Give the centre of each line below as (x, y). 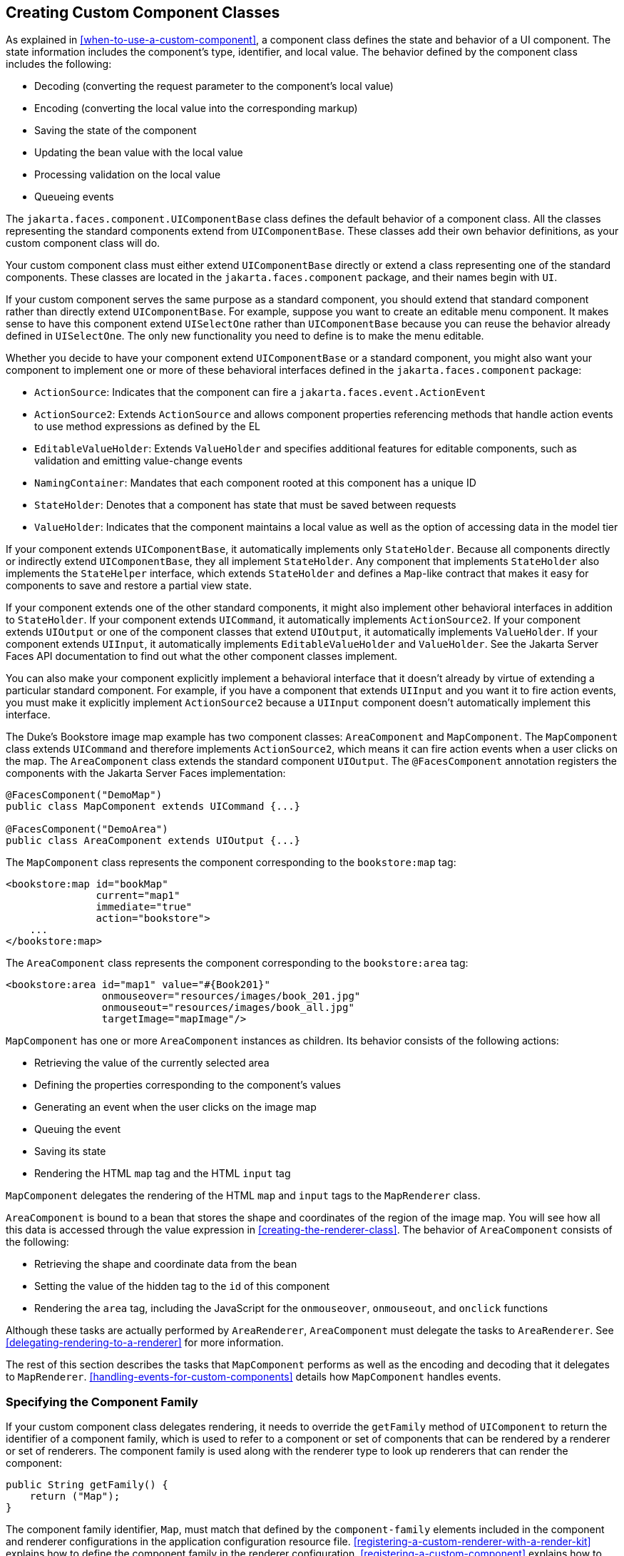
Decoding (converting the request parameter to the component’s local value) (214, 86)
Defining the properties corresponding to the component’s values (188, 1085)
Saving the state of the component (116, 131)
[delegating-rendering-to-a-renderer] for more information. (145, 1343)
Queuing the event (78, 1129)
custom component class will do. (83, 243)
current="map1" (138, 896)
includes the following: (59, 64)
